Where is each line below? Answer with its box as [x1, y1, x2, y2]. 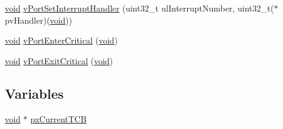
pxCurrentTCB [30, 112, 87, 125]
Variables [5, 84, 64, 102]
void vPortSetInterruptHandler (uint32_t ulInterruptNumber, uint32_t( [5, 2, 274, 14]
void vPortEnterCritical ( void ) [5, 34, 118, 47]
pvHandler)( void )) [5, 13, 72, 26]
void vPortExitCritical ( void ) [5, 54, 113, 67]
